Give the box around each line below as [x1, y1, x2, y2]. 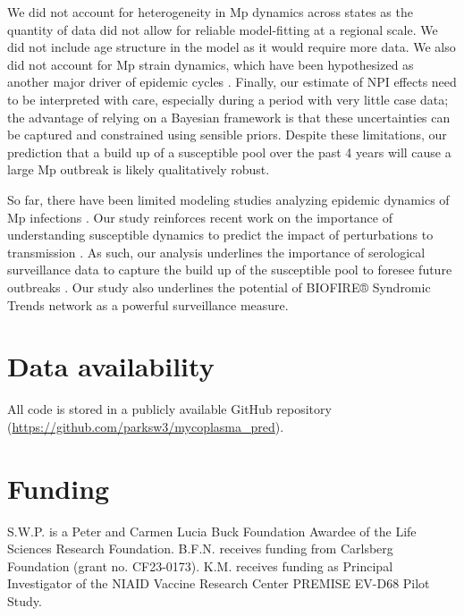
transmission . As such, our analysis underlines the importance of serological [7, 242, 426, 261]
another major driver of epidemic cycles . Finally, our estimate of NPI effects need [7, 72, 457, 91]
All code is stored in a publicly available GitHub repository [7, 400, 332, 418]
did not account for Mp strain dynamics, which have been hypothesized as [7, 55, 414, 73]
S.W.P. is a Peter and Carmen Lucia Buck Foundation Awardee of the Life [7, 521, 417, 540]
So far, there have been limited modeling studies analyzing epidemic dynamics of [7, 190, 450, 208]
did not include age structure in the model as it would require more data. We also [7, 38, 456, 56]
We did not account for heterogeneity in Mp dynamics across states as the [7, 3, 413, 21]
